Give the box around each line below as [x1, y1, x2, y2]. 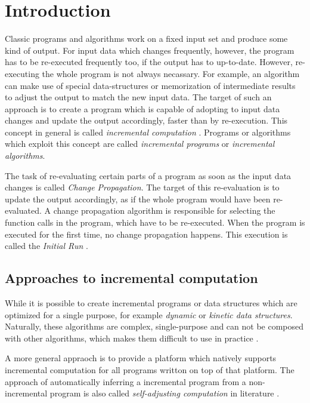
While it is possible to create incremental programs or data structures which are [5, 297, 297, 309]
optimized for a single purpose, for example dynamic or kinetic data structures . [5, 308, 293, 321]
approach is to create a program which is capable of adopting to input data [5, 102, 280, 115]
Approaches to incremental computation [5, 269, 258, 287]
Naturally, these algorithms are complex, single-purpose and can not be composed [5, 320, 304, 333]
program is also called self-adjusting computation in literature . [49, 387, 280, 399]
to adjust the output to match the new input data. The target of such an [5, 91, 272, 103]
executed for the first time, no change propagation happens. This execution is [5, 227, 288, 240]
